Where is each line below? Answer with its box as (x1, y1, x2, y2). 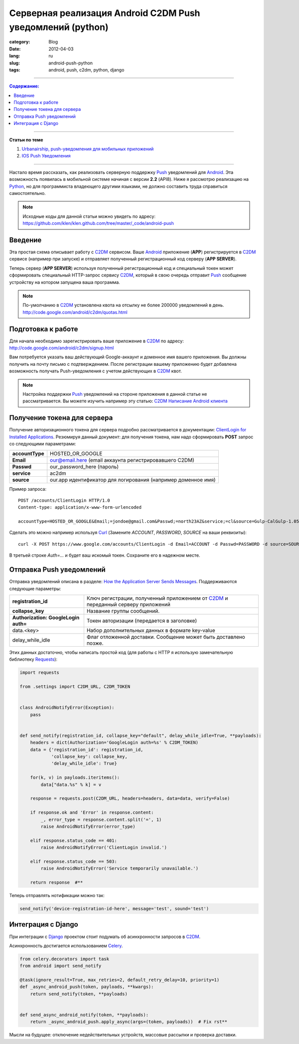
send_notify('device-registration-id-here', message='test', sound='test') (19, 906, 209, 912)
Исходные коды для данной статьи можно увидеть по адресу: (22, 213, 155, 219)
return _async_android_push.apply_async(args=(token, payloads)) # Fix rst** (30, 1019, 228, 1025)
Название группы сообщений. (86, 607, 160, 614)
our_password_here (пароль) (50, 463, 119, 470)
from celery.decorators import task (19, 956, 110, 962)
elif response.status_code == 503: (30, 859, 117, 864)
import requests (19, 670, 60, 676)
